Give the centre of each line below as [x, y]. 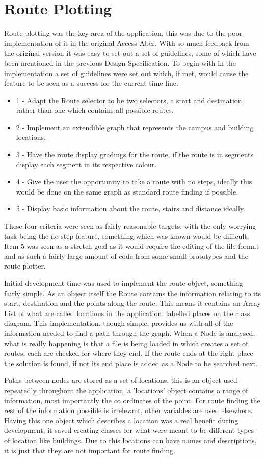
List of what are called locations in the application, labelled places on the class [127, 313]
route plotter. [25, 266]
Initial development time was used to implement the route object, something [124, 283]
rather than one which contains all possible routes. [95, 110]
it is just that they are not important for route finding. [90, 450]
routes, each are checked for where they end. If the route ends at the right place [129, 353]
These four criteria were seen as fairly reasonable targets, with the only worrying [130, 226]
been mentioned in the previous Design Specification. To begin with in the [120, 63]
